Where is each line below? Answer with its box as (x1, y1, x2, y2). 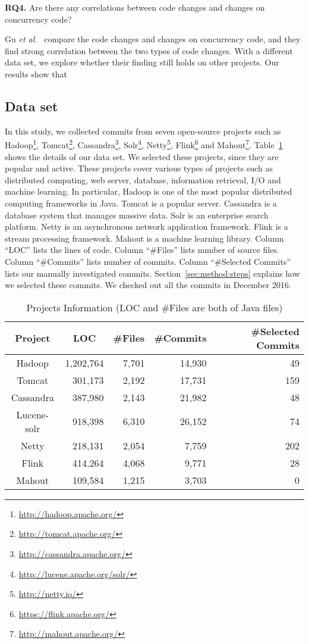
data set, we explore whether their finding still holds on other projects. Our (5, 56, 279, 68)
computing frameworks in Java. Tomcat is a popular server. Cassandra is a (5, 196, 277, 209)
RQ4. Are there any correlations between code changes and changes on (5, 1, 265, 13)
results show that (5, 67, 67, 80)
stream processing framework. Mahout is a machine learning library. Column (5, 232, 284, 244)
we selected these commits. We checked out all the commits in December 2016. (5, 279, 291, 291)
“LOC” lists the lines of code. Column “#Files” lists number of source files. (5, 243, 279, 256)
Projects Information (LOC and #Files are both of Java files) (26, 300, 283, 314)
